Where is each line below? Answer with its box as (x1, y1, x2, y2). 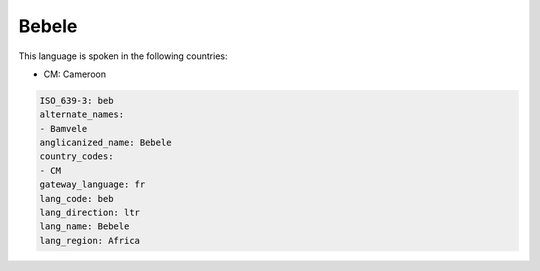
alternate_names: (39, 109, 125, 120)
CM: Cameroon (43, 68, 107, 80)
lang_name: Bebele (39, 221, 130, 232)
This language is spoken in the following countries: (18, 50, 228, 62)
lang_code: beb (39, 193, 114, 204)
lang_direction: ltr (39, 207, 140, 219)
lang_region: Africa (39, 235, 140, 246)
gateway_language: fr (39, 179, 146, 190)
